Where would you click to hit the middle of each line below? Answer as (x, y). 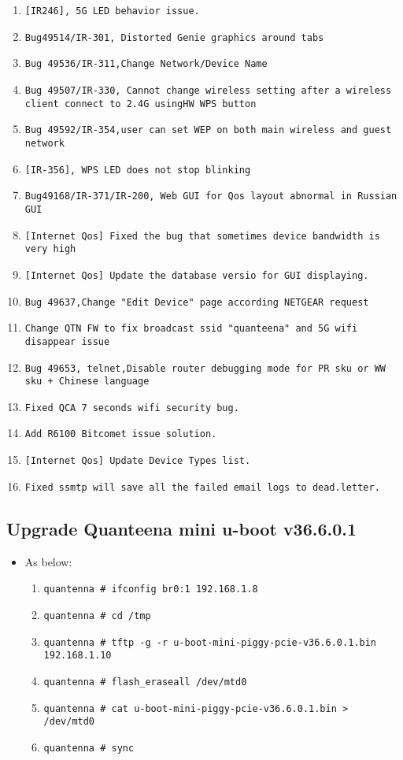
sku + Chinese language (87, 382)
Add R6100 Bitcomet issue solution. (121, 434)
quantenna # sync (89, 748)
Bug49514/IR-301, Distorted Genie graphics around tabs (174, 37)
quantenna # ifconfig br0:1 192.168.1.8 (151, 589)
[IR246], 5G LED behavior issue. (112, 11)
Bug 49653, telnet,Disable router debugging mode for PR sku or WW (205, 368)
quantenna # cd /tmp (97, 615)
